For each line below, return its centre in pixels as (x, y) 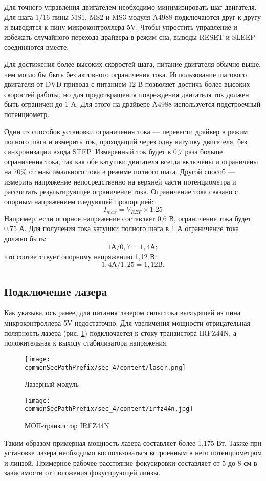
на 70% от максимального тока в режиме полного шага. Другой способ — (120, 171)
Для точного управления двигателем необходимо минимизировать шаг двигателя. (130, 7)
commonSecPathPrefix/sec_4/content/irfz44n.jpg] (109, 409)
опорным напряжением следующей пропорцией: (79, 201)
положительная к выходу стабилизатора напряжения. (86, 343)
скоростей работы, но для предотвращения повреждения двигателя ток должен (127, 94)
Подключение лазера (56, 291)
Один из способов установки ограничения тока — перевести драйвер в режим (126, 131)
